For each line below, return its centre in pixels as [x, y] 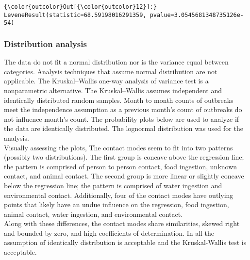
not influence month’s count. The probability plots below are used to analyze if [122, 119]
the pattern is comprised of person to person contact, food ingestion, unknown [121, 166]
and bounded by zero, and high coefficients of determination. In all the [109, 233]
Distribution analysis [45, 43]
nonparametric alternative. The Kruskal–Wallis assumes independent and [113, 90]
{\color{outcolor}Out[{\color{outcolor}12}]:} [80, 7]
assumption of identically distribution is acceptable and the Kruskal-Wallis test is [125, 242]
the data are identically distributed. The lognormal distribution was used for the [124, 128]
